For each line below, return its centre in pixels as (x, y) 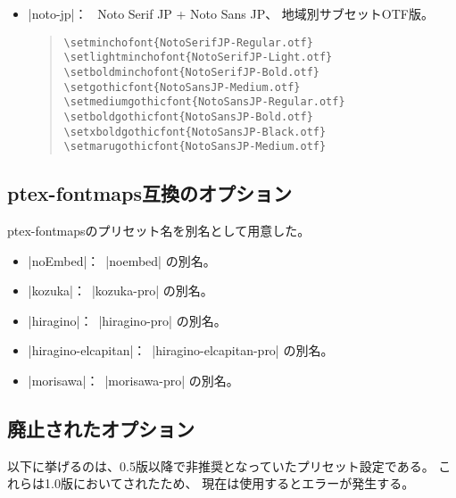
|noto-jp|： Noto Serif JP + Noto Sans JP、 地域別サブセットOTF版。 (231, 13)
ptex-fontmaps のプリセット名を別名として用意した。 (159, 231)
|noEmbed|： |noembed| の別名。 (122, 260)
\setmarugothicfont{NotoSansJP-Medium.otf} (195, 147)
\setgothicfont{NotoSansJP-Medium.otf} (182, 87)
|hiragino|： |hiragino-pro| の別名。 (127, 320)
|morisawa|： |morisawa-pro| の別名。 (133, 381)
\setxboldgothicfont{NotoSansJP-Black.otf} (195, 132)
